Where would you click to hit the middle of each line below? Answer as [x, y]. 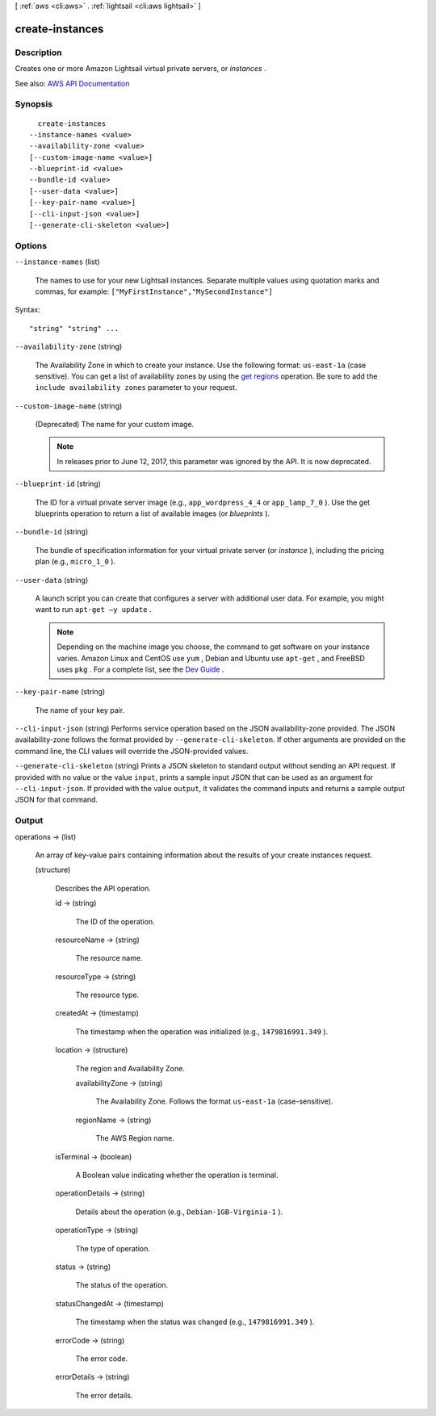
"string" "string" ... [74, 328]
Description [38, 52]
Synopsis [34, 104]
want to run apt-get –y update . [93, 610]
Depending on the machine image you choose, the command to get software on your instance [214, 647]
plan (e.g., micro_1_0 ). [75, 562]
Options [31, 245]
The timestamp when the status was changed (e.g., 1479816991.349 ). [195, 1322]
